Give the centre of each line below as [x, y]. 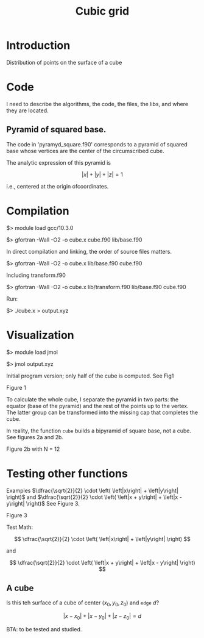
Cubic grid [102, 11]
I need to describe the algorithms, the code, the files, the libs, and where [97, 104]
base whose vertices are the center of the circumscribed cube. [85, 151]
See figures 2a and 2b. [35, 437]
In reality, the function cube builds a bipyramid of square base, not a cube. [99, 431]
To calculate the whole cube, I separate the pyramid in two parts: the [93, 399]
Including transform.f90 [36, 275]
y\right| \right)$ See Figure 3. [43, 503]
